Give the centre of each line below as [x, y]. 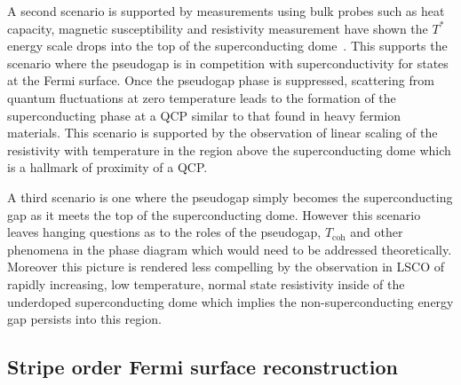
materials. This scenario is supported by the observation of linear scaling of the [223, 133]
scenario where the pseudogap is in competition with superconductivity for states [228, 63]
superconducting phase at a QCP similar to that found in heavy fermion [204, 115]
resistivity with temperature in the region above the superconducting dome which [229, 149]
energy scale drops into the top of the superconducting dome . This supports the [227, 46]
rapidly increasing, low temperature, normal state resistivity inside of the [206, 283]
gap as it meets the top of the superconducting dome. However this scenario [214, 214]
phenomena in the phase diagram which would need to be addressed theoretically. [230, 249]
